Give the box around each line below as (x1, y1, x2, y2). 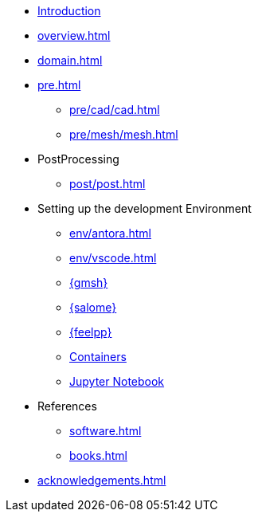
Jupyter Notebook (69, 375, 165, 388)
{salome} (69, 300, 117, 314)
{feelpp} (69, 325, 112, 339)
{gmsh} (69, 276, 108, 289)
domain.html (37, 53, 103, 67)
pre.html (37, 78, 81, 92)
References (37, 399, 97, 413)
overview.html (37, 29, 111, 42)
